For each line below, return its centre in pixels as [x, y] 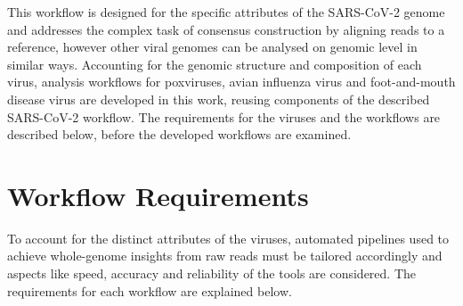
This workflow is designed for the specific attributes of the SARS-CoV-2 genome [226, 12]
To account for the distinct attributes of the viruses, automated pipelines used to [228, 238]
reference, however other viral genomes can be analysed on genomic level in [212, 47]
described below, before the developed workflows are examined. [179, 134]
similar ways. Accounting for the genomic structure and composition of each [215, 64]
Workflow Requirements [158, 195]
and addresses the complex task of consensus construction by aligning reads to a [226, 29]
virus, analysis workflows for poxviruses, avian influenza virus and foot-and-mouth [231, 82]
